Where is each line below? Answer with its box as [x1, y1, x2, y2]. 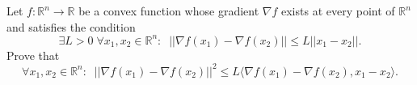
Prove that [6, 46, 60, 63]
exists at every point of [280, 2, 395, 19]
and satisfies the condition [6, 18, 136, 35]
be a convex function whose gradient [78, 2, 259, 19]
